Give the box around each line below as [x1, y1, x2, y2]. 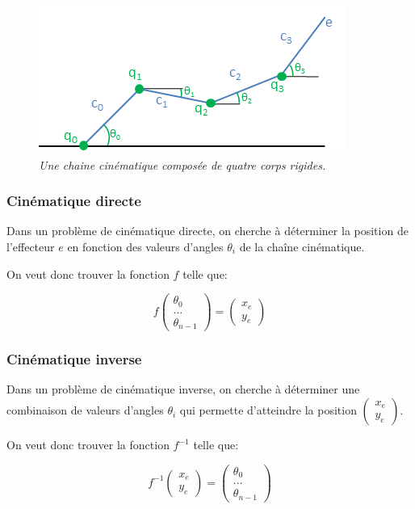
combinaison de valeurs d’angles [6, 402, 164, 419]
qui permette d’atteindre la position [179, 402, 357, 419]
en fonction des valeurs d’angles [67, 238, 224, 254]
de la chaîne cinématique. [239, 238, 365, 254]
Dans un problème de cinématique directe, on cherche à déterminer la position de [6, 222, 409, 239]
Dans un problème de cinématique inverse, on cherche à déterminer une [6, 381, 360, 398]
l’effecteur [6, 238, 55, 254]
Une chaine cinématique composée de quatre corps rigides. [39, 156, 326, 173]
